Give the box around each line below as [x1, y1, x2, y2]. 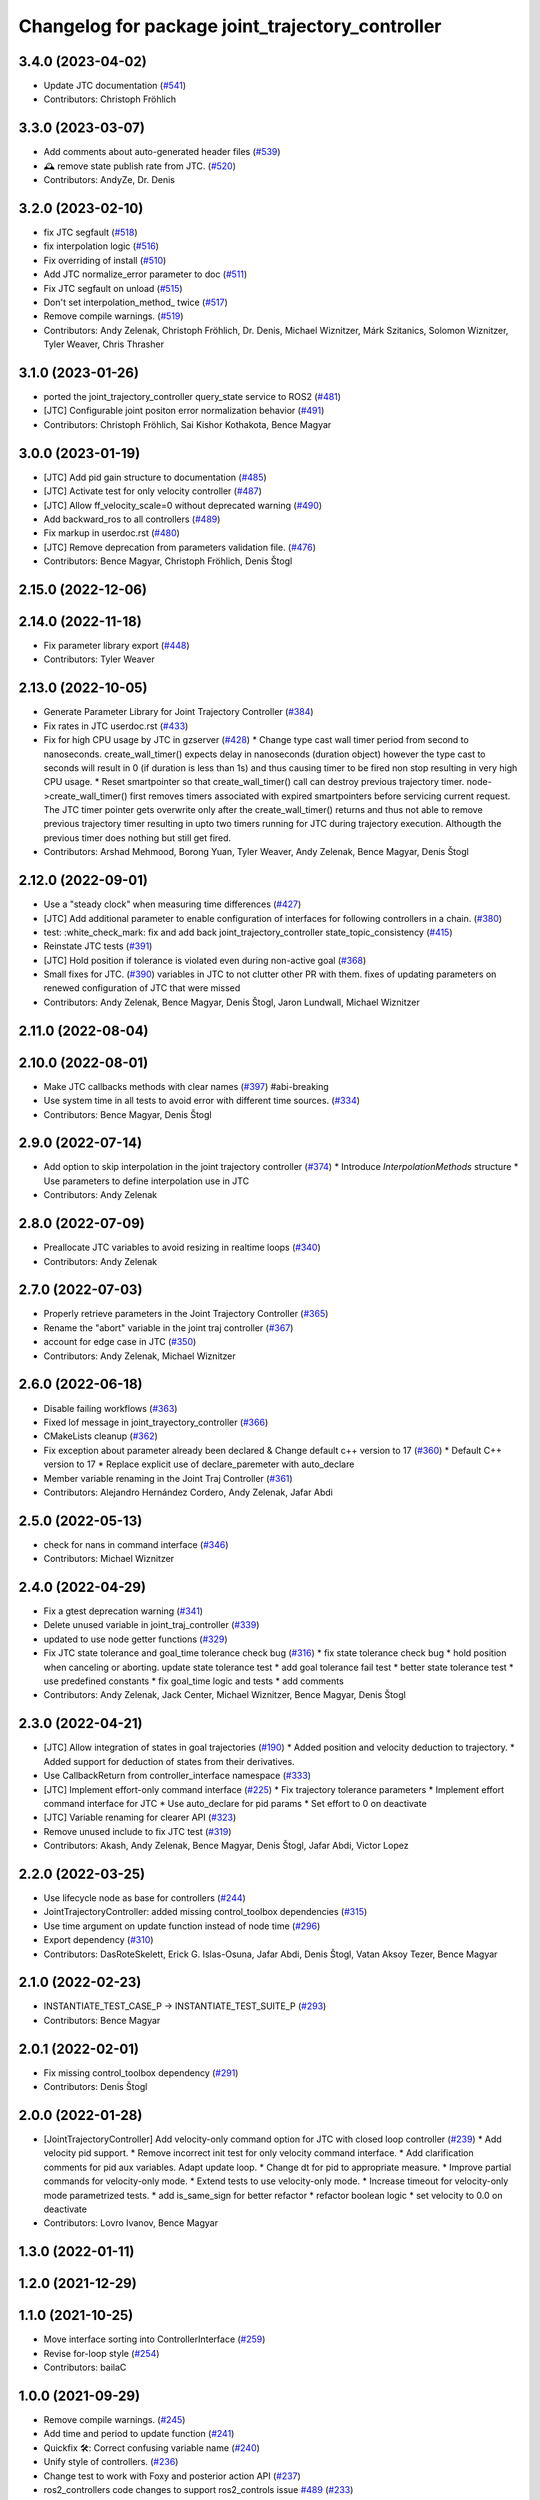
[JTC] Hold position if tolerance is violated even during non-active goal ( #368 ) [43, 954, 367, 966]
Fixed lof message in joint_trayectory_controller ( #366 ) [43, 1416, 269, 1428]
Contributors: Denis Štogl [43, 2081, 148, 2093]
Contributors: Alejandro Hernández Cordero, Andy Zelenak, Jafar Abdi [43, 1486, 334, 1498]
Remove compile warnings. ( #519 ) [43, 310, 184, 322]
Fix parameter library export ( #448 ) [43, 640, 190, 652]
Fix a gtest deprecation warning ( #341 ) [43, 1605, 204, 1617]
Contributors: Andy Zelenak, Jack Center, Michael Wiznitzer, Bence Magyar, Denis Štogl [43, 1689, 407, 1701]
